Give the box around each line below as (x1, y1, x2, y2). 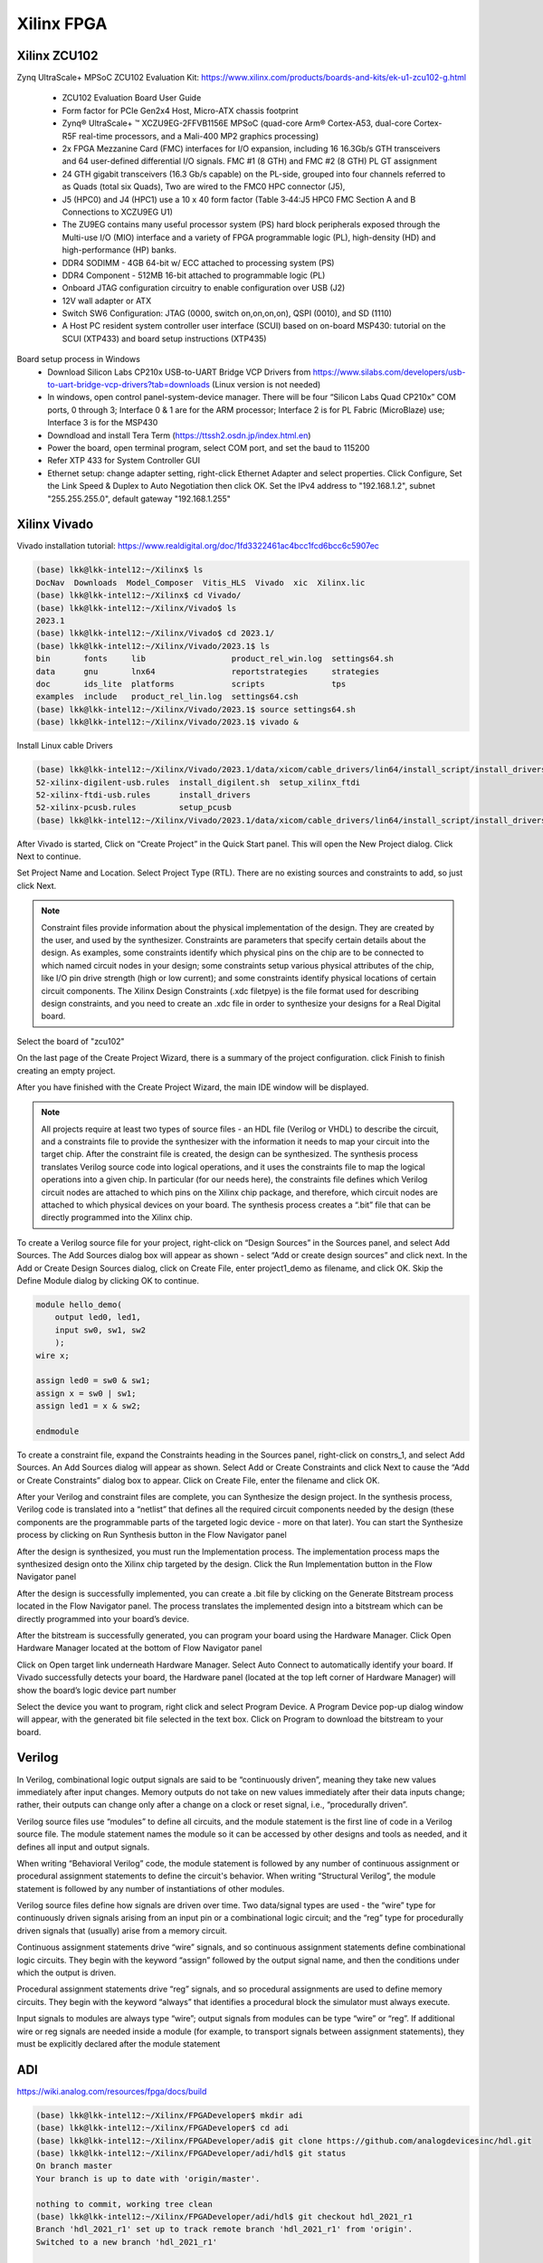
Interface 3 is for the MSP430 (47, 417, 158, 428)
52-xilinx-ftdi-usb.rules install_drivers (35, 789, 251, 800)
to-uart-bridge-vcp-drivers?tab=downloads (47, 379, 210, 390)
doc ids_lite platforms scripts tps (35, 679, 347, 689)
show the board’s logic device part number (16, 1685, 176, 1695)
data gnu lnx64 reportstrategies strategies (35, 666, 380, 676)
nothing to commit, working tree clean (35, 2199, 213, 2209)
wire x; (35, 1350, 70, 1361)
